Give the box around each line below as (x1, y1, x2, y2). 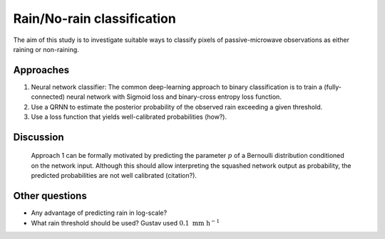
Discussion (13, 131, 64, 143)
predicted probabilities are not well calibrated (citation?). (31, 171, 197, 180)
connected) (31, 92, 66, 101)
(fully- (324, 83, 342, 91)
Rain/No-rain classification (13, 11, 176, 26)
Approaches (13, 64, 70, 76)
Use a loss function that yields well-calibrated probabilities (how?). (31, 112, 227, 121)
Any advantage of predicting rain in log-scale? (31, 208, 168, 217)
